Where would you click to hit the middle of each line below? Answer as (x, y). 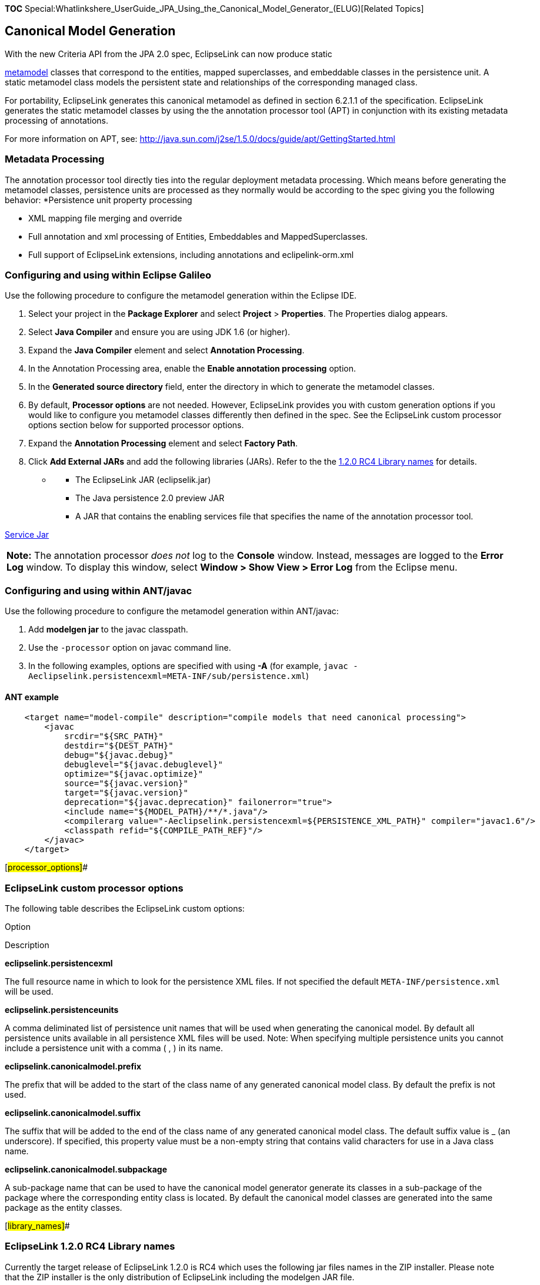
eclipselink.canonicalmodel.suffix (73, 1113)
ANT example (32, 697)
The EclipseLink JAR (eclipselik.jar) (143, 480)
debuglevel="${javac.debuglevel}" (144, 765)
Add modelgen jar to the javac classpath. (108, 630)
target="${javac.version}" (126, 793)
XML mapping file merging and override (105, 218)
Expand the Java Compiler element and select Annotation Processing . (166, 350)
